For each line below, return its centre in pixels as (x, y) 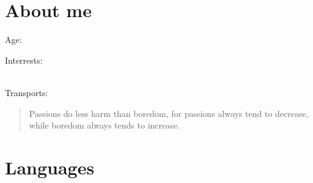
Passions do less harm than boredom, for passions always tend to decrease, (169, 113)
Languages (50, 167)
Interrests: (24, 60)
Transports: (27, 92)
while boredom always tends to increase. (104, 125)
